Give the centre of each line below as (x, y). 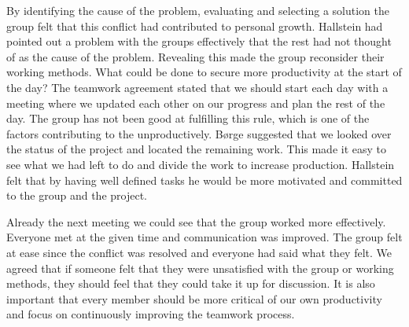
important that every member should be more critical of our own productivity (194, 298)
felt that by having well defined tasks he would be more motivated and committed (204, 180)
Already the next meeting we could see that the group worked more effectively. (196, 221)
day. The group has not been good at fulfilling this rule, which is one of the (188, 118)
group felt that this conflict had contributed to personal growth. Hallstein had (195, 26)
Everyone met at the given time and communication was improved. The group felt (204, 237)
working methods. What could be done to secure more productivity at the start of (204, 72)
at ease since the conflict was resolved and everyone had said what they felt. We (199, 252)
